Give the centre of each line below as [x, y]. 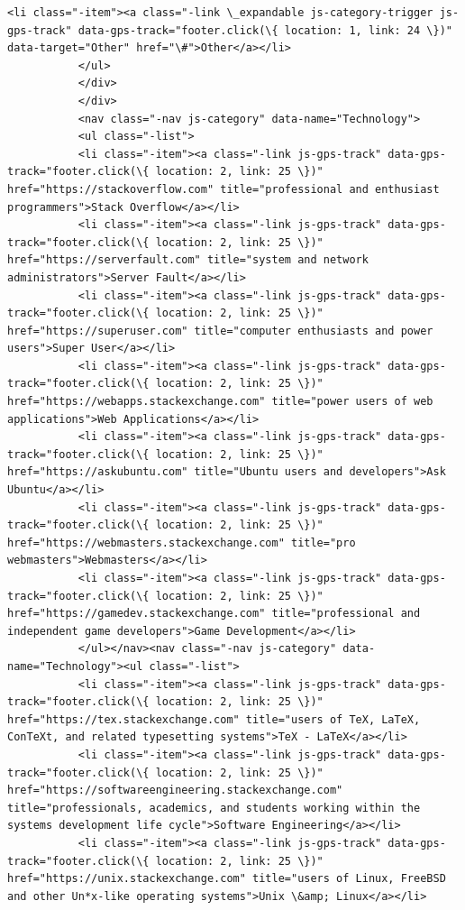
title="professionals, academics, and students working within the [214, 808]
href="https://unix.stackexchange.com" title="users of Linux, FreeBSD [227, 879]
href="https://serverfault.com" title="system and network [188, 260]
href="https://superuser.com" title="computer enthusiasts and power [220, 331]
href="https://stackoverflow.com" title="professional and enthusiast [223, 189]
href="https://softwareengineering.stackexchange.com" [175, 791]
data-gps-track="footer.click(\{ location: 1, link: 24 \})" [265, 30]
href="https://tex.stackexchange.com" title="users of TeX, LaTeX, [214, 719]
